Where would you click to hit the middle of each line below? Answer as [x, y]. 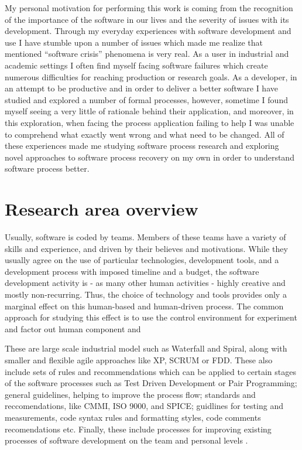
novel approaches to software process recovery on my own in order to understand [150, 157]
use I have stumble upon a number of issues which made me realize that [134, 42]
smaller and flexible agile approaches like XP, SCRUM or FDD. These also [139, 359]
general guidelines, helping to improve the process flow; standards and [130, 394]
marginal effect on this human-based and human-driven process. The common [144, 306]
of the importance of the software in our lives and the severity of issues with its [147, 19]
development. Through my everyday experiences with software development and [148, 31]
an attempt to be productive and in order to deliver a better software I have [141, 88]
